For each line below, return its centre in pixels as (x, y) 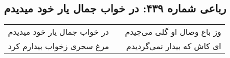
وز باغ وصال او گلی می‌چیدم (173, 32)
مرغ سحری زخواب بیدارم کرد (59, 46)
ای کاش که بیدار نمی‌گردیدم (174, 46)
